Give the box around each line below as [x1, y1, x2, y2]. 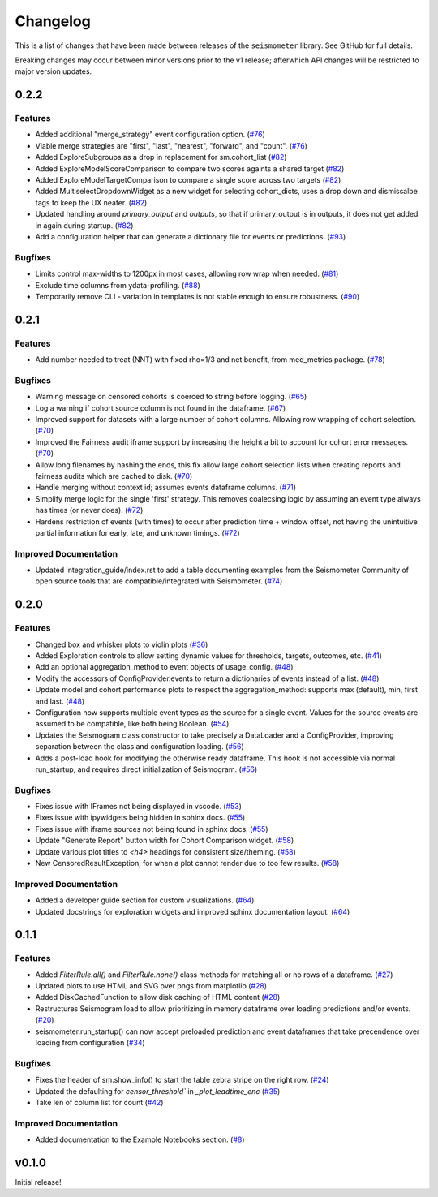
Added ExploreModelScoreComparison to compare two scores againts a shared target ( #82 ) [35, 163, 345, 174]
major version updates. [15, 67, 92, 76]
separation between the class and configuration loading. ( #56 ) [35, 742, 245, 751]
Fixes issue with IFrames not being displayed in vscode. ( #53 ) [35, 802, 243, 812]
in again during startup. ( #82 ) [35, 220, 134, 230]
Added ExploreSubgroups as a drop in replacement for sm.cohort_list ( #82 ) [35, 153, 287, 162]
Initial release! [15, 1177, 62, 1186]
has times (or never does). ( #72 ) [35, 506, 144, 515]
